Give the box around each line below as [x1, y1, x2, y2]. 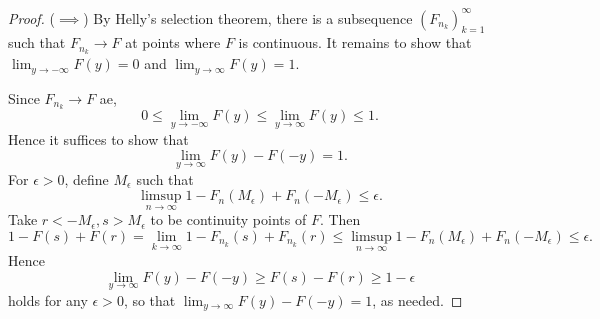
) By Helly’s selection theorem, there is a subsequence [83, 7, 413, 28]
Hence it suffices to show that [8, 128, 189, 149]
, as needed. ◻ [372, 289, 463, 310]
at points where [125, 32, 221, 53]
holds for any [8, 289, 88, 310]
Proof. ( [8, 7, 55, 28]
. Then [319, 209, 361, 230]
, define [64, 168, 109, 189]
